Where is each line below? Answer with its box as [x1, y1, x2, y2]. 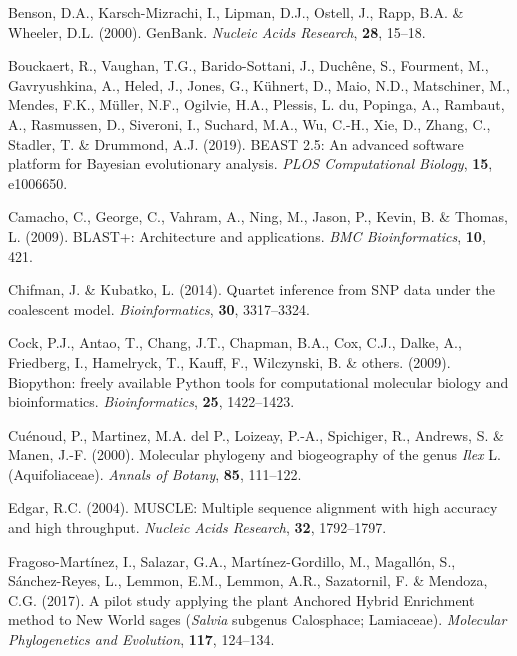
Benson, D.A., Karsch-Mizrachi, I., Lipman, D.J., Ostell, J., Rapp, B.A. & [8, 2, 464, 22]
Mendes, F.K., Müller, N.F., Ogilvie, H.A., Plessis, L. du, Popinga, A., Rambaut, [8, 94, 505, 115]
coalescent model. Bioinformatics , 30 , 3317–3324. [8, 298, 310, 319]
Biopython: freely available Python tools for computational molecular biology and [8, 371, 509, 392]
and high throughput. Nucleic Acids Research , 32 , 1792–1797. [8, 517, 387, 538]
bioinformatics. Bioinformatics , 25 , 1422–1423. [8, 391, 295, 412]
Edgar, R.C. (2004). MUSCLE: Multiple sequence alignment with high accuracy [8, 497, 498, 518]
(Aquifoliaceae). [8, 463, 104, 484]
